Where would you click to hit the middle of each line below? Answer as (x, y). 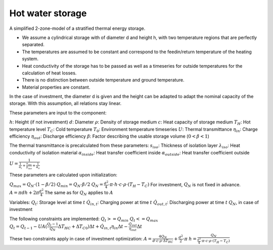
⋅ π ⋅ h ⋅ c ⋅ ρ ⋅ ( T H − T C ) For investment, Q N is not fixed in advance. (174, 185)
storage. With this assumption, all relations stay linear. (65, 103)
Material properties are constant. (56, 87)
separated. (33, 45)
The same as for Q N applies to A (79, 193)
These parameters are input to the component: (58, 113)
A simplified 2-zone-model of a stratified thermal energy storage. (77, 28)
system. (30, 59)
